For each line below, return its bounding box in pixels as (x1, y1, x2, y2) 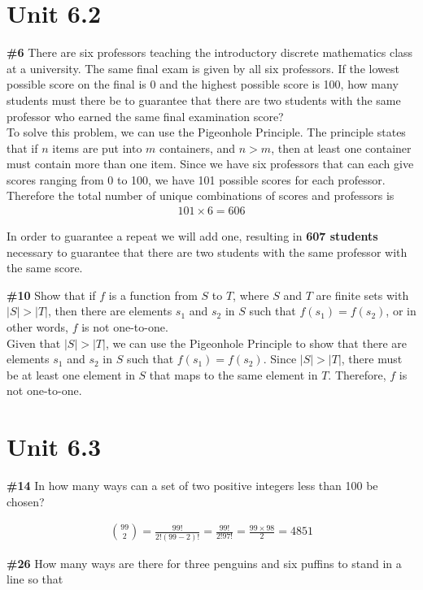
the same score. (7, 259, 83, 276)
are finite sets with (316, 286, 409, 303)
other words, (7, 319, 68, 336)
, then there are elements (48, 302, 172, 319)
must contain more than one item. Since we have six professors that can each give (7, 155, 414, 172)
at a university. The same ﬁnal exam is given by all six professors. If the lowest (7, 59, 399, 76)
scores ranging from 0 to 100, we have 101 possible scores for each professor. (7, 171, 386, 188)
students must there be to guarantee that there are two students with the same (7, 91, 401, 108)
